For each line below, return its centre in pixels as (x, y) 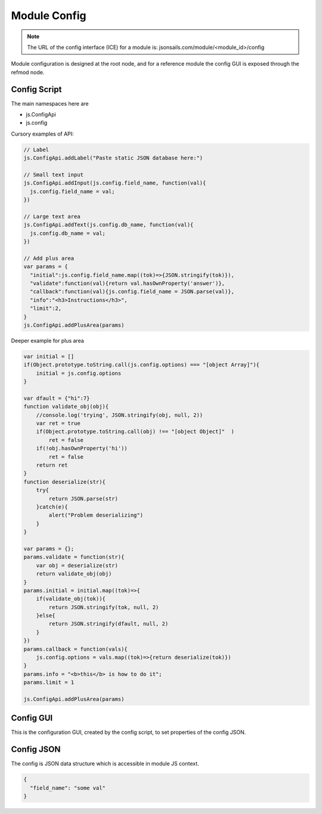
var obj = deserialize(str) (77, 565)
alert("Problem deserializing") (96, 515)
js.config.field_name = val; (73, 191)
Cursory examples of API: (42, 134)
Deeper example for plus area (48, 340)
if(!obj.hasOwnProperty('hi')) (82, 449)
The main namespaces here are (50, 103)
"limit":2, (46, 308)
